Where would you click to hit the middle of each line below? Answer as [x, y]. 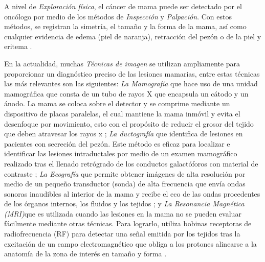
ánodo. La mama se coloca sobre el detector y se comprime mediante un [117, 103]
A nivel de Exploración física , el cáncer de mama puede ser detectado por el [123, 6]
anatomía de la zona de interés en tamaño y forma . [85, 254]
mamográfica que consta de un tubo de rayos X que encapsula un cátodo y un [126, 93]
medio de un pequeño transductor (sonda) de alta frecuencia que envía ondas [125, 184]
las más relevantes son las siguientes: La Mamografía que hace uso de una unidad [131, 84]
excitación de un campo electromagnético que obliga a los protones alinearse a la [130, 243]
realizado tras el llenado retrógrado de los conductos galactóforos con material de [131, 163]
